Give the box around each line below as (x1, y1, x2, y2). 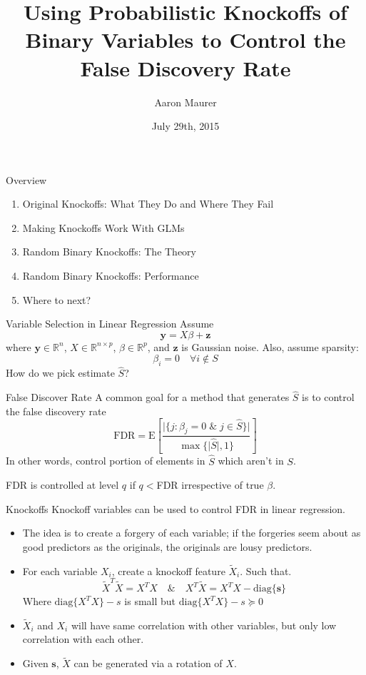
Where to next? (22, 292, 91, 307)
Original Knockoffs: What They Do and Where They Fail (22, 196, 274, 211)
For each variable (22, 563, 98, 578)
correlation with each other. (22, 631, 144, 646)
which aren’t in (218, 453, 284, 468)
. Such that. (240, 563, 292, 578)
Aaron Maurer (154, 94, 217, 109)
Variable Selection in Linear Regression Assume (6, 316, 214, 331)
